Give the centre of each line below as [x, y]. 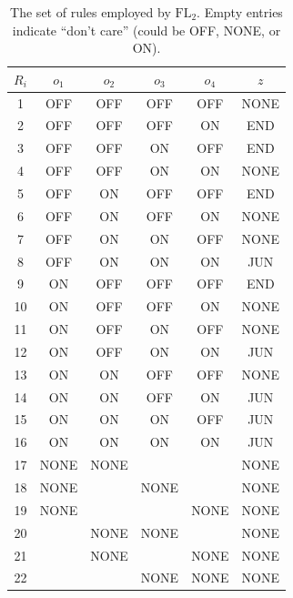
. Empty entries [240, 12]
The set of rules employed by [91, 12]
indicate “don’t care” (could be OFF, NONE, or [146, 30]
